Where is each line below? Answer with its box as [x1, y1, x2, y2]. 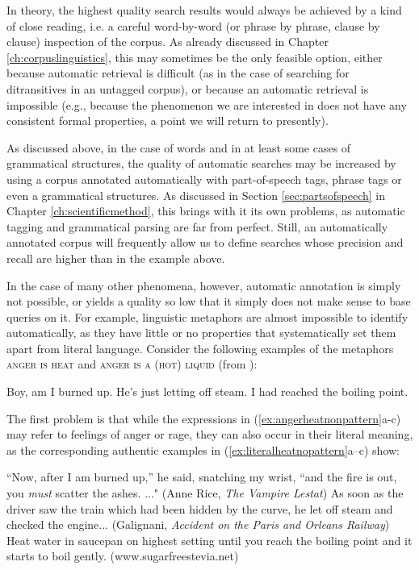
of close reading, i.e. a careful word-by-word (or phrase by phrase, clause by [6, 17, 380, 34]
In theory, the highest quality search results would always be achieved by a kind [6, 2, 402, 18]
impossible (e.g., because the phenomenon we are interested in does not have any [6, 96, 407, 113]
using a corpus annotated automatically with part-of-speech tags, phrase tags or [6, 170, 402, 187]
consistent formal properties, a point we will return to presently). [6, 112, 329, 129]
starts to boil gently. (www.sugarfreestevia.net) [6, 547, 239, 564]
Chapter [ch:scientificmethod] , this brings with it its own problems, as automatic [6, 202, 405, 219]
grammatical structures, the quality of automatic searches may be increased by [6, 155, 396, 172]
